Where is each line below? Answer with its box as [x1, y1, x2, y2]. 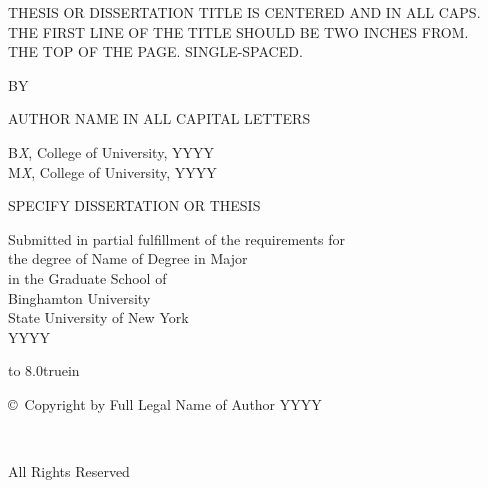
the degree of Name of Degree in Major [8, 248, 248, 269]
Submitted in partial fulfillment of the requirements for [8, 228, 346, 249]
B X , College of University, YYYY [8, 141, 214, 162]
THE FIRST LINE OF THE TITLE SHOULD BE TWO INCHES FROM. [8, 21, 469, 42]
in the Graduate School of [8, 267, 167, 288]
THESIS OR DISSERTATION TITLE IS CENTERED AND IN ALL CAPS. [8, 2, 481, 22]
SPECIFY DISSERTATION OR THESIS [8, 195, 261, 216]
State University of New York [8, 307, 189, 328]
